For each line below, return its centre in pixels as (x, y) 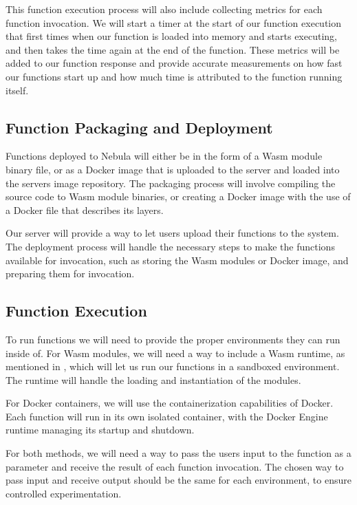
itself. (17, 90)
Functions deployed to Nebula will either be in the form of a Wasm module (164, 156)
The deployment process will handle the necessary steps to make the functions (170, 246)
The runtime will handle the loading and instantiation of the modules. (153, 379)
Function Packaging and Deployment (139, 127)
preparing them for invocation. (70, 273)
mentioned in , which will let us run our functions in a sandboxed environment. (173, 366)
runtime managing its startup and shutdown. (100, 430)
